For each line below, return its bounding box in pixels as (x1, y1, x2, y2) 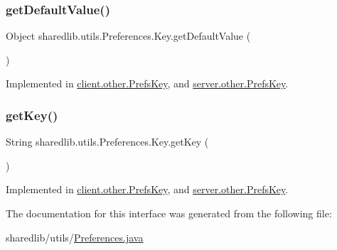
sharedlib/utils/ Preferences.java (6, 229, 144, 244)
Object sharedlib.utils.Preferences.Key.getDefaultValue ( (6, 28, 251, 43)
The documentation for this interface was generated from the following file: (6, 206, 332, 220)
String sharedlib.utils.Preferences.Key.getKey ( (6, 134, 209, 149)
